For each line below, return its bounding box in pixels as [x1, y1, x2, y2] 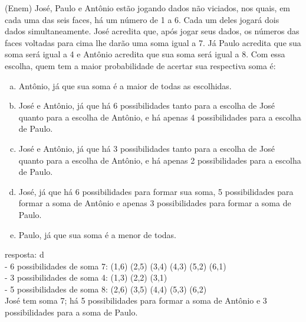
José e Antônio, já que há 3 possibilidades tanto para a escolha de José [18, 142, 275, 154]
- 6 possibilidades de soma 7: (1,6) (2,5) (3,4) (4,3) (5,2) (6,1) [5, 259, 226, 272]
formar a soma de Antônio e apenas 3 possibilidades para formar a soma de [18, 197, 291, 209]
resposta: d [5, 248, 44, 261]
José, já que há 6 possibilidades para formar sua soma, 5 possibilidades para [18, 185, 294, 197]
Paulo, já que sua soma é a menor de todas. [18, 228, 177, 240]
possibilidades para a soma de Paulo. [5, 306, 138, 318]
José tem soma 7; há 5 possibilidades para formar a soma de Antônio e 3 [5, 294, 267, 307]
